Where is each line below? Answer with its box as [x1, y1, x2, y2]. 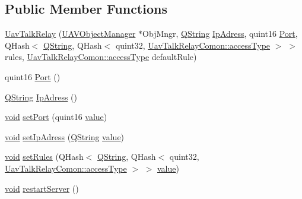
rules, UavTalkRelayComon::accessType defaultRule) [5, 50, 197, 63]
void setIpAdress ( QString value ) [5, 130, 125, 143]
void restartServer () [5, 182, 79, 194]
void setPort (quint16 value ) [5, 110, 107, 123]
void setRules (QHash [5, 150, 84, 163]
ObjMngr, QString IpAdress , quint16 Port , [142, 27, 298, 40]
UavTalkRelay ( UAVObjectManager [5, 27, 136, 40]
